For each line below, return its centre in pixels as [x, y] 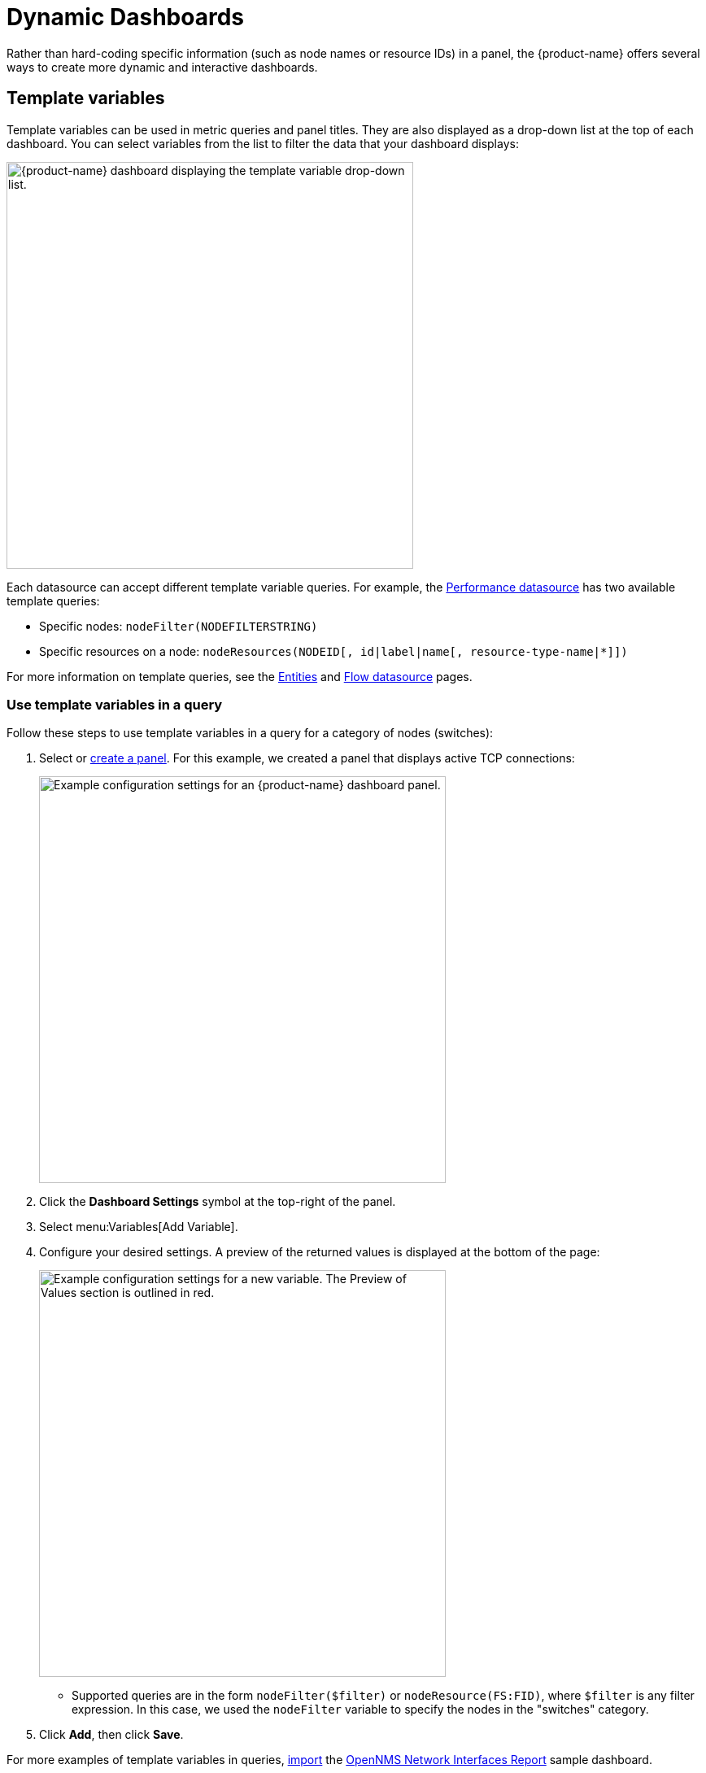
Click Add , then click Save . [111, 1735]
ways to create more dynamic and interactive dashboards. [162, 67]
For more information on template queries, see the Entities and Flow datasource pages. [240, 676]
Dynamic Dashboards [126, 17]
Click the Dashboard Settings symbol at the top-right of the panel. [218, 1202]
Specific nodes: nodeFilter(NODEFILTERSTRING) [179, 626]
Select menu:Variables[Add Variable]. [139, 1227]
